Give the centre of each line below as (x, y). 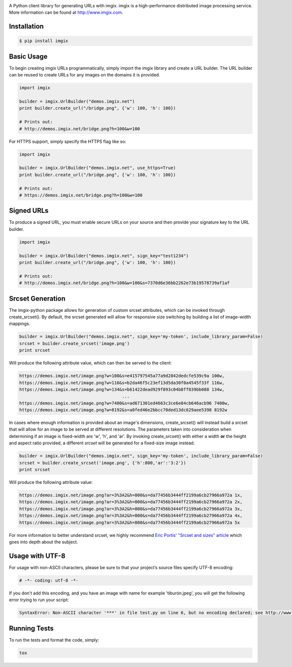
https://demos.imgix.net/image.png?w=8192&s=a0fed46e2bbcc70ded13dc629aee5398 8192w (123, 410)
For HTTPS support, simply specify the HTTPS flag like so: (68, 141)
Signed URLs (29, 211)
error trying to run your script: (39, 600)
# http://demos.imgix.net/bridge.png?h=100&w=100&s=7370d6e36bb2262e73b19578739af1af (124, 283)
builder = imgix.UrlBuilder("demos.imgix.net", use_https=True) (98, 168)
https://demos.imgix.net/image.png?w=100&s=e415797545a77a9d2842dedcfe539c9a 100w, (122, 376)
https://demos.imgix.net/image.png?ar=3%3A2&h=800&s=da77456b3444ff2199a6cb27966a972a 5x (130, 522)
